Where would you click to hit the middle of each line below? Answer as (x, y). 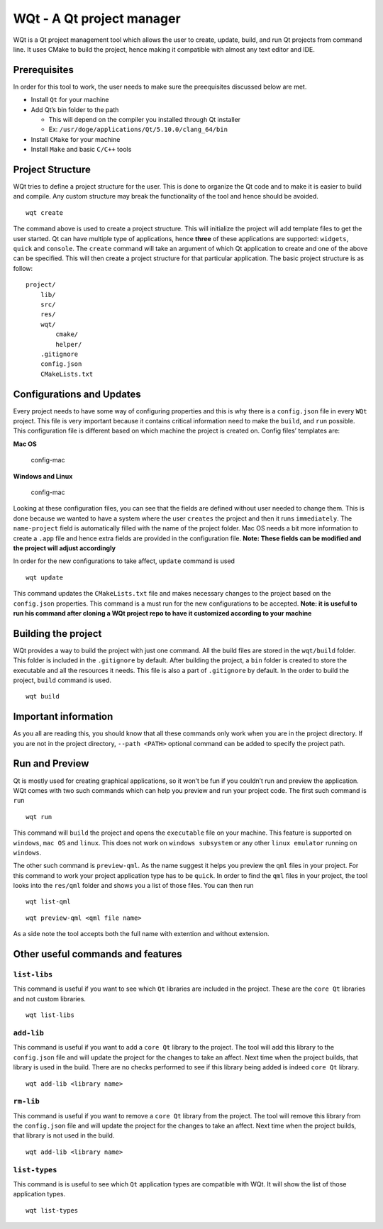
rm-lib (27, 1101)
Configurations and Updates (77, 394)
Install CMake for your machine (76, 139)
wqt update (45, 577)
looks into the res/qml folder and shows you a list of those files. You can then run (134, 886)
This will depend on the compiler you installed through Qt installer (145, 120)
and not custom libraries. (50, 999)
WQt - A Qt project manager (97, 18)
